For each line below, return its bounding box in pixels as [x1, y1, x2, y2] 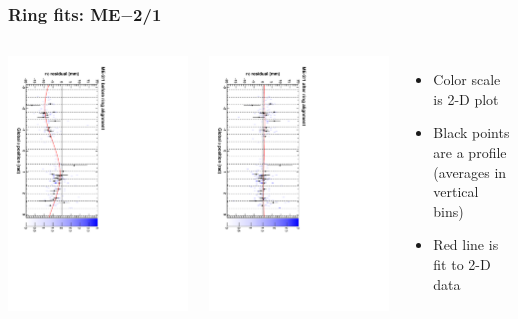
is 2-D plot [433, 88, 499, 109]
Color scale [433, 69, 501, 90]
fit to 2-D [433, 253, 491, 274]
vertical [433, 181, 479, 202]
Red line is [433, 234, 499, 255]
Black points [433, 122, 510, 143]
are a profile [433, 142, 507, 162]
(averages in [433, 161, 507, 182]
